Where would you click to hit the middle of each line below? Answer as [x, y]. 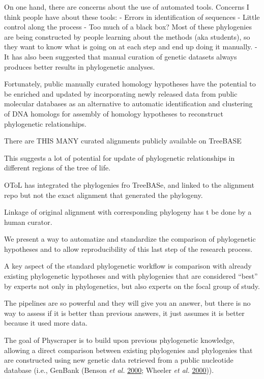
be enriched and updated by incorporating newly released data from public [121, 93]
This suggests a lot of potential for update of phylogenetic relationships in [120, 157]
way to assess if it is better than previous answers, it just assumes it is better [124, 313]
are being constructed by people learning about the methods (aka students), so [127, 36]
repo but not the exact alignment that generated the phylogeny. [104, 195]
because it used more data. [46, 323]
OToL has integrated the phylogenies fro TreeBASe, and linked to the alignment [129, 184]
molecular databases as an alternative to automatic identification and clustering [128, 104]
